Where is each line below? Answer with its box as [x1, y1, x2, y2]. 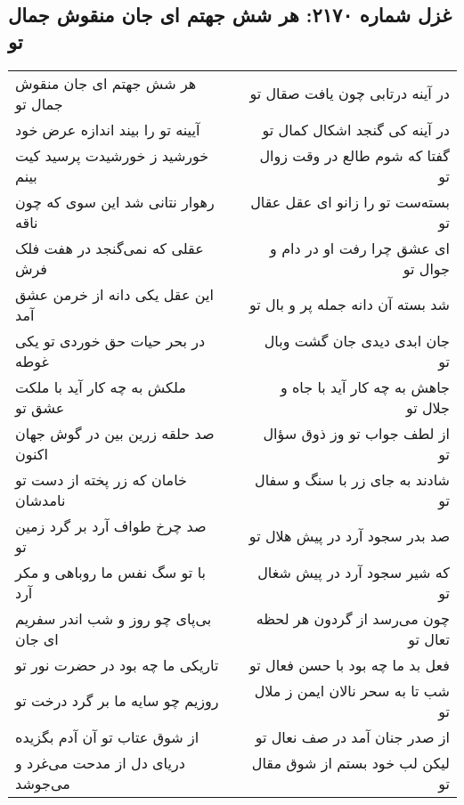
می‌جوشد [15, 772, 70, 793]
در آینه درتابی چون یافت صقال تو [249, 83, 450, 104]
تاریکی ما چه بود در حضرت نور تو [15, 654, 219, 675]
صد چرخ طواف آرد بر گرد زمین [15, 515, 207, 536]
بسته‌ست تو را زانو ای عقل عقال [250, 191, 450, 212]
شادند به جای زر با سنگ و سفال [255, 468, 450, 490]
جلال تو [405, 396, 450, 418]
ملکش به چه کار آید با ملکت [15, 376, 186, 397]
